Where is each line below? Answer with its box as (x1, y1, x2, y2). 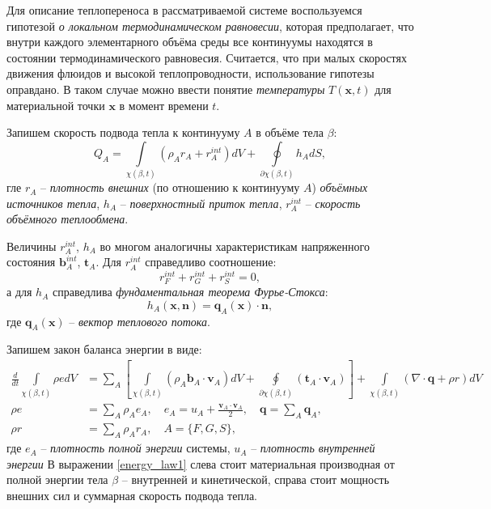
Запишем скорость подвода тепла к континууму (6, 124, 240, 141)
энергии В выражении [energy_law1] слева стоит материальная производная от (6, 455, 395, 472)
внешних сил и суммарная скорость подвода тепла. (6, 486, 258, 503)
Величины (6, 237, 57, 254)
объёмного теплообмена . (6, 210, 129, 227)
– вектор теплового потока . (69, 312, 210, 329)
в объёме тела (256, 124, 324, 141)
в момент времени (119, 96, 209, 113)
